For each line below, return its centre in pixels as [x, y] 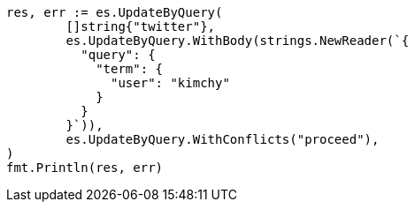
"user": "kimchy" [170, 83]
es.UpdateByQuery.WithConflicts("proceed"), [223, 139]
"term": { [130, 69]
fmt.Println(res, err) [85, 168]
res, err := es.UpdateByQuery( [115, 12]
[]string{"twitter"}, [141, 26]
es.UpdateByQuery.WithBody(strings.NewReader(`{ [238, 41]
